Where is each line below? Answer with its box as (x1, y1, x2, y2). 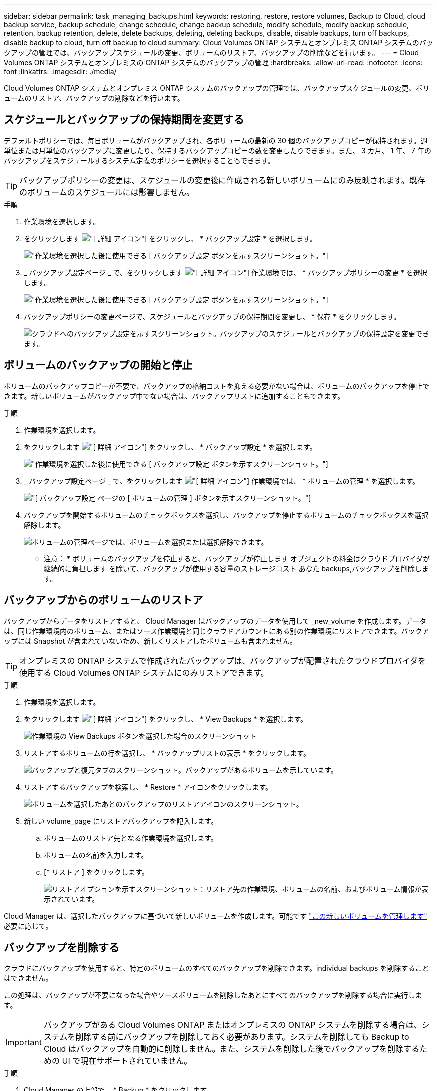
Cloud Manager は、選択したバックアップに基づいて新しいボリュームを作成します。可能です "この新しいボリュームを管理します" (4, 911, 427, 920)
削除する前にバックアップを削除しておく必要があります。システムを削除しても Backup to (75, 1032, 409, 1042)
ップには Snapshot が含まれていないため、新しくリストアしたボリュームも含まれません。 (4, 636, 297, 645)
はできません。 (4, 974, 53, 983)
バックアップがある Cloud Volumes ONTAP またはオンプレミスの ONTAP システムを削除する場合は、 (43, 1020, 422, 1030)
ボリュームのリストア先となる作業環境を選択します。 (44, 833, 218, 842)
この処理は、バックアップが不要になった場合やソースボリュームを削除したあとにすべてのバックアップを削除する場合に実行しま (4, 991, 422, 1000)
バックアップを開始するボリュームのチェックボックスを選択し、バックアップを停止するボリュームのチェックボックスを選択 (24, 510, 429, 519)
